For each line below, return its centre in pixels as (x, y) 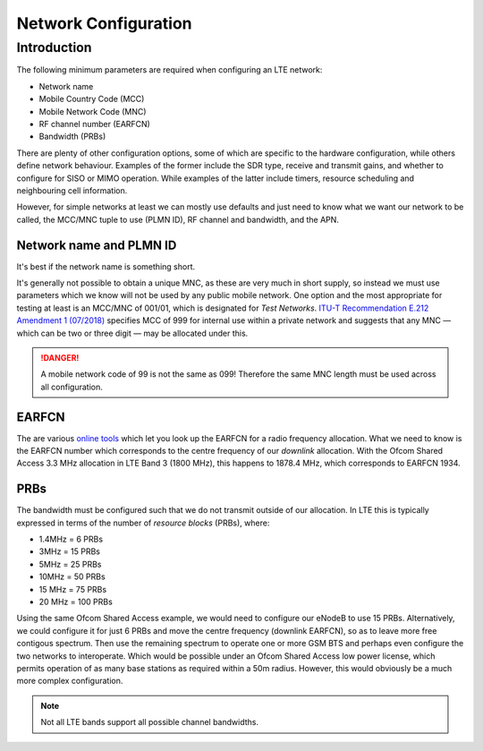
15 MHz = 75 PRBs (73, 589)
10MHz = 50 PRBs (72, 576)
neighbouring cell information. (72, 190)
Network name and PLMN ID (97, 245)
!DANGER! (60, 357)
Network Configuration (104, 23)
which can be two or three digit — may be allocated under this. (132, 333)
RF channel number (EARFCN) (95, 124)
